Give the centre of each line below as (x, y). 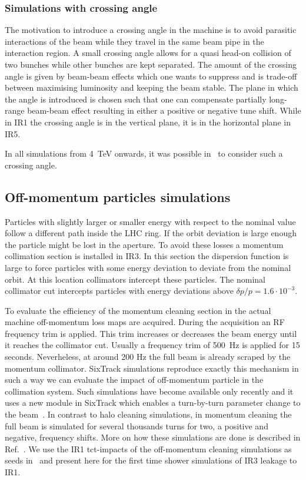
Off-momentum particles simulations (118, 196)
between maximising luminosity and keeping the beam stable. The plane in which (152, 87)
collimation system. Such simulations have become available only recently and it (149, 391)
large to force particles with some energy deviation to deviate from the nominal (148, 267)
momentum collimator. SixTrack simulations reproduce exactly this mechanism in (152, 368)
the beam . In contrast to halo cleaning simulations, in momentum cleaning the (148, 414)
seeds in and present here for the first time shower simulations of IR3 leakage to (151, 460)
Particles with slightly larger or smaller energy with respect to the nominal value (150, 221)
